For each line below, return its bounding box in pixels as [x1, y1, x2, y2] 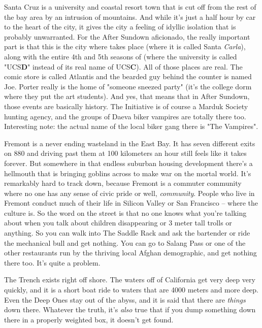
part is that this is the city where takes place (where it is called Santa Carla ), [4, 41, 246, 52]
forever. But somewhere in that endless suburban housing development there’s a [4, 157, 253, 168]
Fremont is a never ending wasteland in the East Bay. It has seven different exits [4, 138, 255, 148]
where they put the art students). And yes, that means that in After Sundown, [4, 91, 250, 102]
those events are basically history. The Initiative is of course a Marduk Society [4, 101, 248, 111]
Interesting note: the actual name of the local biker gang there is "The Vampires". [4, 121, 258, 132]
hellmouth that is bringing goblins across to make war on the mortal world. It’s [4, 168, 251, 178]
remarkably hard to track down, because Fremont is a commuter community [4, 178, 242, 188]
